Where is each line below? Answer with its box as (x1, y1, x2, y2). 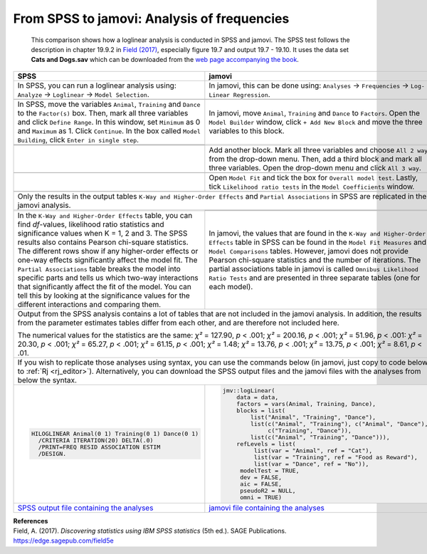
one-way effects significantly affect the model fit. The (17, 255, 198, 265)
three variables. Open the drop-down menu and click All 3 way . (209, 162, 421, 172)
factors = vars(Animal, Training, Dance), (236, 399, 376, 407)
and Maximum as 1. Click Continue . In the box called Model (17, 125, 201, 135)
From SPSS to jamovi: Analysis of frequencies (13, 11, 290, 26)
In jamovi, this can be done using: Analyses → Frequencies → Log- (209, 80, 425, 90)
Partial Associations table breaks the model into (17, 263, 181, 273)
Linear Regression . (209, 89, 270, 99)
